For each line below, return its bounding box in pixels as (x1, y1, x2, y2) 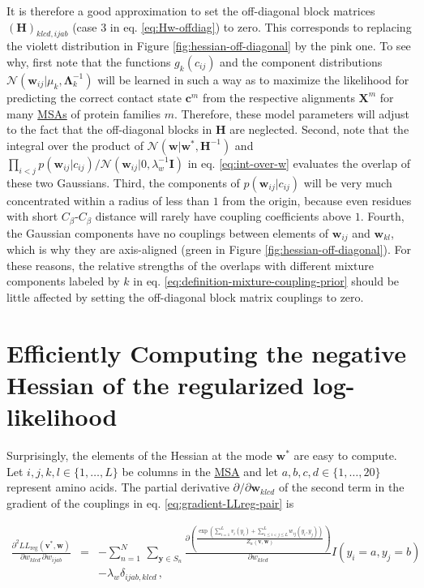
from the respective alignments (202, 88, 355, 105)
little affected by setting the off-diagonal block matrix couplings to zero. (6, 288, 364, 305)
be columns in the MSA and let (122, 462, 278, 479)
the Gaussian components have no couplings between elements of (6, 224, 329, 241)
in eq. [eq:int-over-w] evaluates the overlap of (187, 154, 410, 171)
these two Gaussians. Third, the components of (6, 174, 240, 191)
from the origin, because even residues (222, 191, 412, 208)
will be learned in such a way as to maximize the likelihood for (97, 71, 409, 88)
